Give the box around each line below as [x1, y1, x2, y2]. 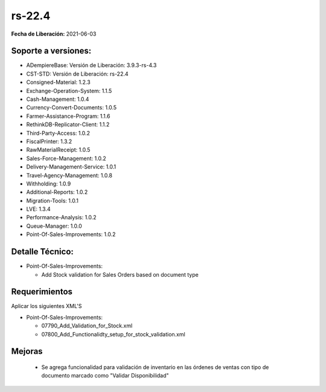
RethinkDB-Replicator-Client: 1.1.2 [26, 121, 110, 128]
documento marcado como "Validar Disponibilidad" [41, 372, 169, 379]
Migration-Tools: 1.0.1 [26, 197, 78, 204]
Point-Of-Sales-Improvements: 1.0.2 [26, 231, 116, 238]
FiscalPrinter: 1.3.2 [26, 138, 72, 145]
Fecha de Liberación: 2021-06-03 [11, 30, 97, 37]
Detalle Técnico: [11, 246, 74, 257]
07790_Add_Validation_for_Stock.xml [41, 322, 133, 329]
